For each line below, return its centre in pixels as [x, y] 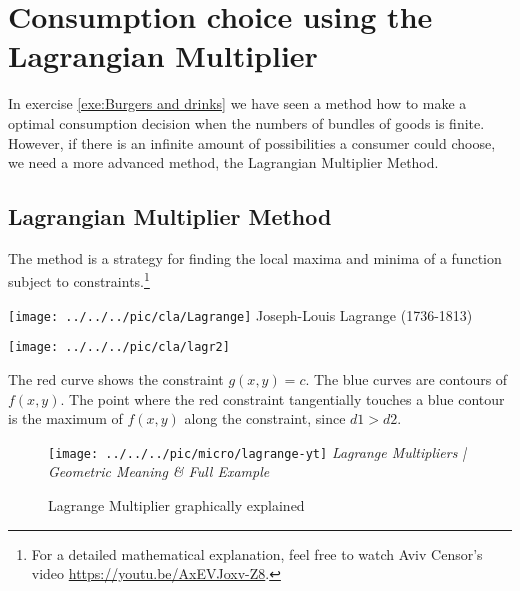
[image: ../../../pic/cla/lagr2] [119, 347]
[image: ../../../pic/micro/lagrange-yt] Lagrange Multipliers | [257, 451]
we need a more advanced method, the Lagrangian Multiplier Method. [223, 162]
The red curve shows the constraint [116, 379]
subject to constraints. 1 [79, 280]
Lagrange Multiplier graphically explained [176, 505]
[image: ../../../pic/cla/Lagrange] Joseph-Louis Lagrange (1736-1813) [240, 314]
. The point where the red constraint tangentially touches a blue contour [282, 398]
